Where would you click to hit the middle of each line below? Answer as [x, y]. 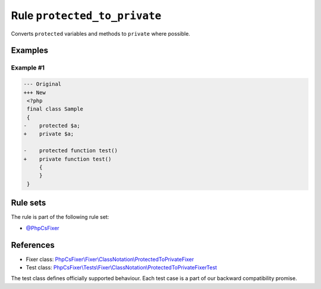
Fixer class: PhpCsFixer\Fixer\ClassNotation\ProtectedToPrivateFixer [110, 259]
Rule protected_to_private [86, 15]
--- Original [43, 84]
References [33, 245]
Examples [30, 51]
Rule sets [29, 203]
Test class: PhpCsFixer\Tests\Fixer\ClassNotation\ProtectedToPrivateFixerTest [121, 267]
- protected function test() [71, 151]
